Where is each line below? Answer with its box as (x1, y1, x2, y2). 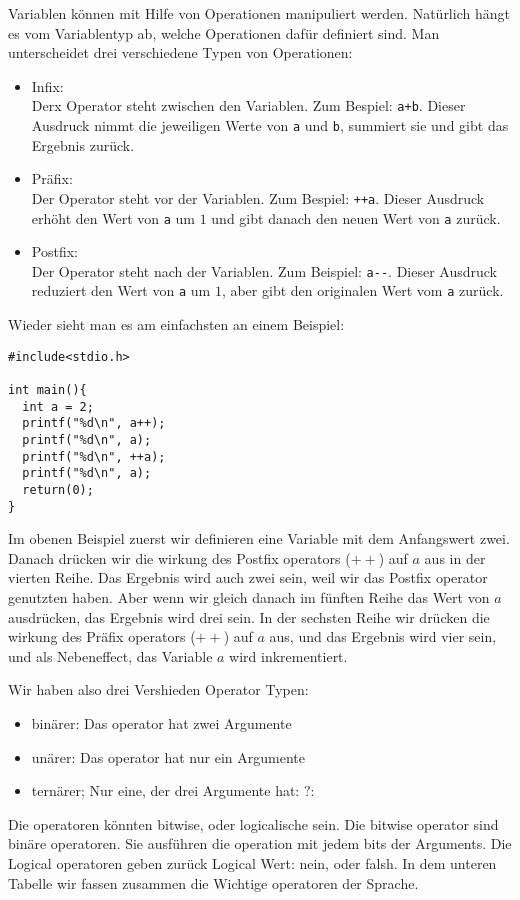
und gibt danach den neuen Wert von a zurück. (211, 207, 501, 228)
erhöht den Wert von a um (31, 207, 195, 228)
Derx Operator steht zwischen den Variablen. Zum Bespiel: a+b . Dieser (31, 95, 466, 116)
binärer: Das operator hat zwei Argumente (31, 713, 292, 733)
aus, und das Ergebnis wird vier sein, (269, 626, 497, 647)
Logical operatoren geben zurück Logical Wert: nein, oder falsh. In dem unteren (8, 852, 497, 873)
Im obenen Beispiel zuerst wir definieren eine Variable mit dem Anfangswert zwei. (8, 528, 510, 549)
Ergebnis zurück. (31, 134, 135, 155)
